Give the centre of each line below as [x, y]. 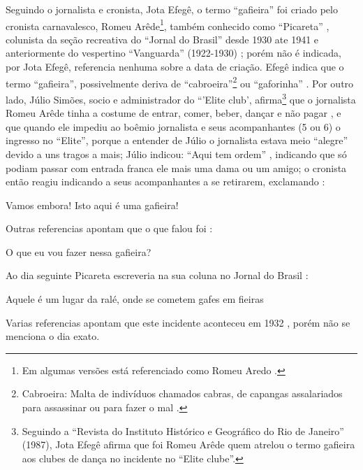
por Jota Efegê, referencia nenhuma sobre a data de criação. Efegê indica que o [175, 67]
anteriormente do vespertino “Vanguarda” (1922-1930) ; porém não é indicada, [173, 53]
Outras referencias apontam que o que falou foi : [109, 228]
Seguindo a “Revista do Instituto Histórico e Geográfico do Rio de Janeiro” [183, 430]
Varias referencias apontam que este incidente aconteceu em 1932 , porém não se [178, 322]
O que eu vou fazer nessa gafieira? [79, 251]
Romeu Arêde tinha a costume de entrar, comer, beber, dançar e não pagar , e [173, 113]
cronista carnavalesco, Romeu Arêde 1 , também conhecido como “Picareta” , [168, 24]
